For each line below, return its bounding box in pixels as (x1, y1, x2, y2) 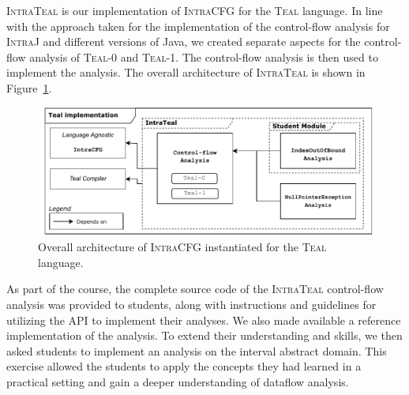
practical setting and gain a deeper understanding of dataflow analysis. (6, 374, 349, 390)
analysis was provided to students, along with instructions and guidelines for (6, 296, 377, 313)
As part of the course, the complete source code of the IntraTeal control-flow (6, 280, 384, 297)
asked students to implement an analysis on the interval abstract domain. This (6, 342, 387, 359)
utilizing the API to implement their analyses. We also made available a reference (6, 311, 401, 328)
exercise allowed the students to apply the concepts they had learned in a (6, 358, 362, 374)
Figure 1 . (6, 79, 52, 96)
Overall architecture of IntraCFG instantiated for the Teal (38, 239, 327, 255)
